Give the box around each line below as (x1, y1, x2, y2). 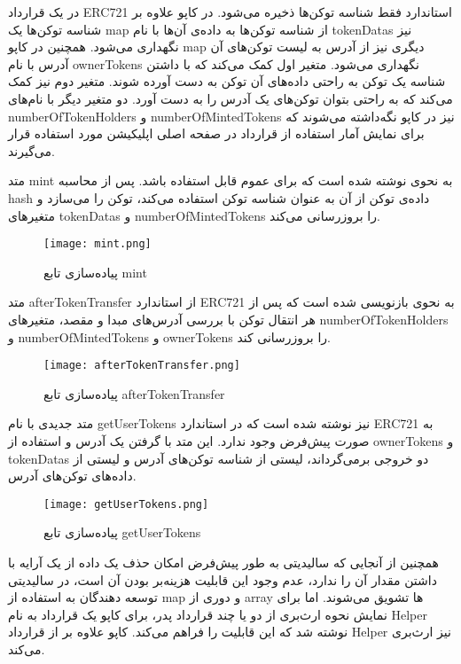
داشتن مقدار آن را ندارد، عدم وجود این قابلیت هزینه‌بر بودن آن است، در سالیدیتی (8, 570, 437, 589)
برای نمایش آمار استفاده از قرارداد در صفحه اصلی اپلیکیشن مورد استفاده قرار (8, 124, 425, 143)
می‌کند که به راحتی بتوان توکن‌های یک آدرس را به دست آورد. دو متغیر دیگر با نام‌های (8, 89, 453, 107)
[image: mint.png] (43, 238, 152, 251)
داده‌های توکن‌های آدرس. (8, 466, 137, 485)
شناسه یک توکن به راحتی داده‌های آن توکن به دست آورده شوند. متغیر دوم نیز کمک (8, 72, 446, 90)
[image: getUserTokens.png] (43, 497, 209, 511)
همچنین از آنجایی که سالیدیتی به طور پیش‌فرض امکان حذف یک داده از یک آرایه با (8, 553, 439, 572)
